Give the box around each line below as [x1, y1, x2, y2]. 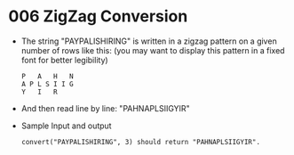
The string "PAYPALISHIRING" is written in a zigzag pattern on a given [20, 36, 277, 46]
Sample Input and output [20, 120, 112, 131]
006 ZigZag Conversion [8, 6, 188, 27]
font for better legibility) [20, 54, 108, 65]
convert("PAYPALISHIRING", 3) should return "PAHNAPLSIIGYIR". [20, 137, 261, 146]
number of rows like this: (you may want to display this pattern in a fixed [20, 45, 285, 55]
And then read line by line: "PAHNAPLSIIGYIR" [20, 102, 190, 113]
